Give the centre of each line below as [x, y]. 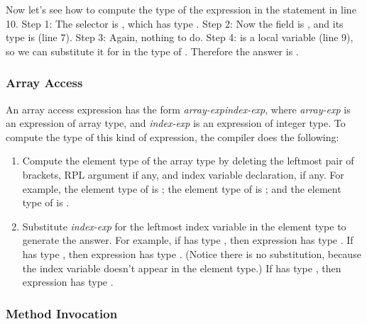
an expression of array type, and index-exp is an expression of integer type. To [176, 123]
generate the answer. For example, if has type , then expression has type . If [188, 240]
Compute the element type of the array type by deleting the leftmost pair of [188, 161]
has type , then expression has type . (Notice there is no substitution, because [192, 253]
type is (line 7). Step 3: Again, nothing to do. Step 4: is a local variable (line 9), [180, 37]
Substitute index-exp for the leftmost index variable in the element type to [184, 226]
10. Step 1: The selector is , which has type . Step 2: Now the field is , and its [175, 23]
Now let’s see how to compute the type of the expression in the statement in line [181, 9]
